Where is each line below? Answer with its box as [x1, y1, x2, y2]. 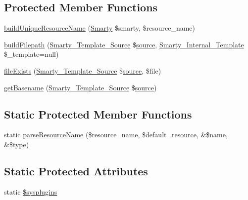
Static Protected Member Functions [4, 106, 192, 121]
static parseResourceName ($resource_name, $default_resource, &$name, [4, 129, 228, 140]
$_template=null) [4, 49, 59, 59]
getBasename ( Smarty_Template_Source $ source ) [4, 82, 157, 92]
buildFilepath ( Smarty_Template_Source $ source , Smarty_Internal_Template [4, 39, 244, 49]
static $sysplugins [4, 186, 57, 197]
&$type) [4, 139, 29, 149]
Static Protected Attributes [4, 163, 148, 178]
